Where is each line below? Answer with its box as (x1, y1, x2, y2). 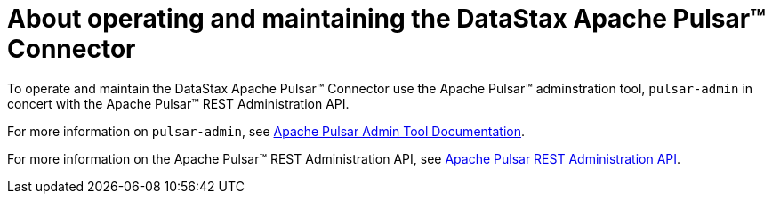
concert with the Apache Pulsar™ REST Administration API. (7, 95, 350, 111)
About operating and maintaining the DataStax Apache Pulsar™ (7, 4, 766, 34)
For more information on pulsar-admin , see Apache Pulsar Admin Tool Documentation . (7, 123, 526, 139)
